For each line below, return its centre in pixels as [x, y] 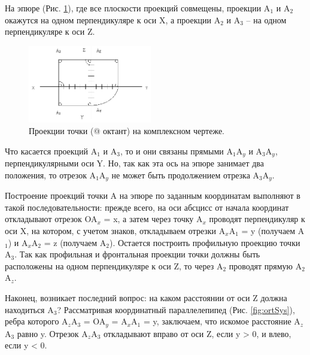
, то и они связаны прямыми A [176, 151]
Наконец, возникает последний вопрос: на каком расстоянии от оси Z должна [146, 297]
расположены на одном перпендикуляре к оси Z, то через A [114, 266]
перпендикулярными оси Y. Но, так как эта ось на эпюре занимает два [134, 163]
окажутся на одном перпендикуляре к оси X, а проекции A [113, 19]
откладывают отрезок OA [51, 219]
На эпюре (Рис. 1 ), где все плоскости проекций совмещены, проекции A [138, 8]
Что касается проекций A [51, 151]
